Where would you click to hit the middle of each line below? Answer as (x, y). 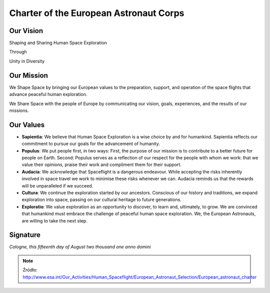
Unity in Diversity (27, 61)
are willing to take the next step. (54, 220)
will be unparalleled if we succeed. (57, 185)
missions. (19, 110)
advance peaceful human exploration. (48, 94)
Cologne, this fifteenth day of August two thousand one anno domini (80, 247)
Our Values (27, 125)
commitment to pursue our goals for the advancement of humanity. (91, 144)
